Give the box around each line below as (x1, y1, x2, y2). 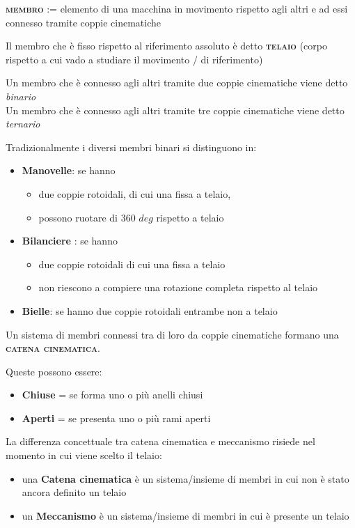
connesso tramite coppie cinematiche (6, 15, 161, 29)
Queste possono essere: (6, 364, 102, 378)
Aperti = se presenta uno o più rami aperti (22, 410, 211, 425)
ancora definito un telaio (22, 485, 127, 499)
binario (6, 88, 36, 103)
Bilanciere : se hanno (22, 233, 118, 248)
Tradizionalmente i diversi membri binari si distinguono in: (6, 139, 257, 154)
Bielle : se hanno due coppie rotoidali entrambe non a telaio (22, 303, 278, 318)
